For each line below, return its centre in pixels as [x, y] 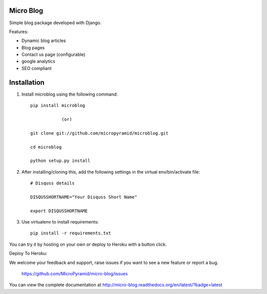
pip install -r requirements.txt [71, 233]
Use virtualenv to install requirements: [60, 222]
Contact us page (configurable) [54, 55]
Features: [19, 32]
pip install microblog [58, 106]
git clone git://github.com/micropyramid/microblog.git [99, 133]
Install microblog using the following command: [70, 94]
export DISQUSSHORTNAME [59, 211]
